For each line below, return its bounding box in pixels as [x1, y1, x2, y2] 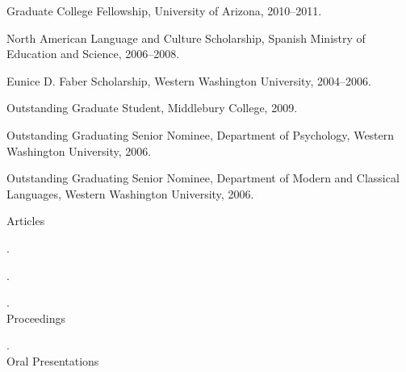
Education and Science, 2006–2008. [6, 45, 180, 62]
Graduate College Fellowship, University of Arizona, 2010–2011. [6, 2, 322, 19]
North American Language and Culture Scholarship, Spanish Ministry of [6, 29, 366, 46]
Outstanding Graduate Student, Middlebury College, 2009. [6, 99, 298, 116]
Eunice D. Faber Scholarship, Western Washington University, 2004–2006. [6, 72, 371, 89]
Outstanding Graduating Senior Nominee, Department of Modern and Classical [6, 169, 400, 186]
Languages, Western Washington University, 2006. [6, 185, 254, 202]
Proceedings [6, 309, 66, 326]
